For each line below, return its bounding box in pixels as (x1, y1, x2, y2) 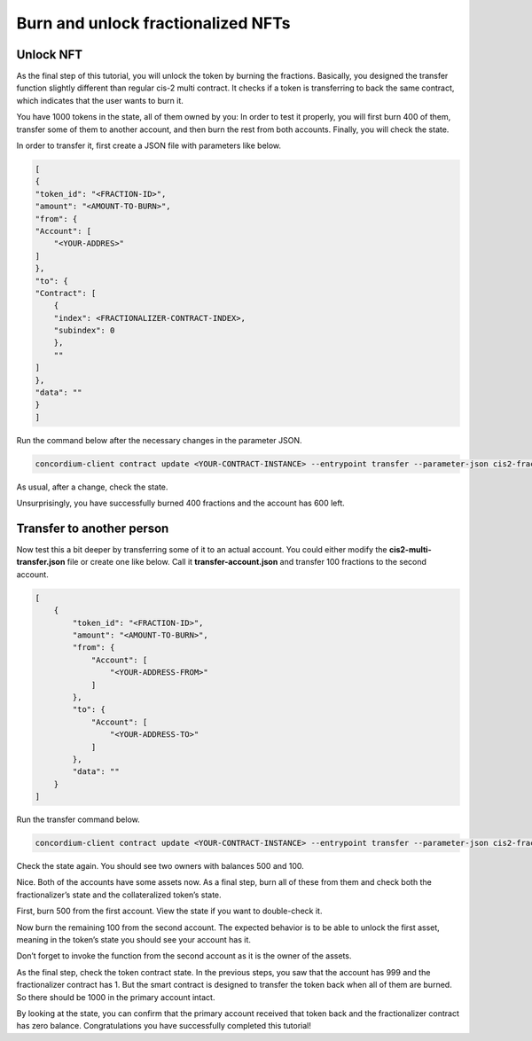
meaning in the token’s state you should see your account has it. (16, 934, 252, 944)
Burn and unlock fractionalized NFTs (16, 13, 291, 33)
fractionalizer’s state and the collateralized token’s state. (16, 889, 222, 900)
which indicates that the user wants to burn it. (16, 95, 184, 106)
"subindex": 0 (53, 325, 115, 336)
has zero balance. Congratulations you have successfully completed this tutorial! (16, 1021, 312, 1031)
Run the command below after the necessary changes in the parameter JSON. (16, 434, 302, 445)
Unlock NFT (16, 47, 83, 62)
